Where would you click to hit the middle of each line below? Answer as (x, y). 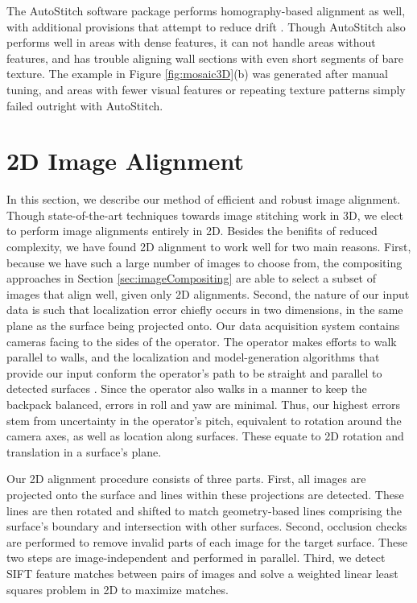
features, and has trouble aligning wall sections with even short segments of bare (205, 58)
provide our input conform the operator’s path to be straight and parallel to (194, 372)
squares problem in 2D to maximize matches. (118, 589)
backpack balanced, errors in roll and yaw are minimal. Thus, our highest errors (204, 404)
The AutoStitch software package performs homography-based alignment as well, (206, 10)
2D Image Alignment (126, 161)
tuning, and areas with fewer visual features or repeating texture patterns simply (206, 89)
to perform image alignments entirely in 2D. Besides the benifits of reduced (192, 231)
